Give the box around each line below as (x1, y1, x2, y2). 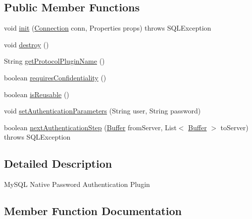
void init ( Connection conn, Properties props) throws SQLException (4, 23, 211, 33)
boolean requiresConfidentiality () (4, 72, 106, 82)
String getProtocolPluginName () (4, 56, 105, 66)
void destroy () (4, 39, 49, 49)
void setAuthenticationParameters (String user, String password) (4, 106, 201, 116)
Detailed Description (4, 156, 112, 171)
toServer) (220, 122, 249, 132)
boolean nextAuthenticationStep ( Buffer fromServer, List (4, 122, 177, 132)
